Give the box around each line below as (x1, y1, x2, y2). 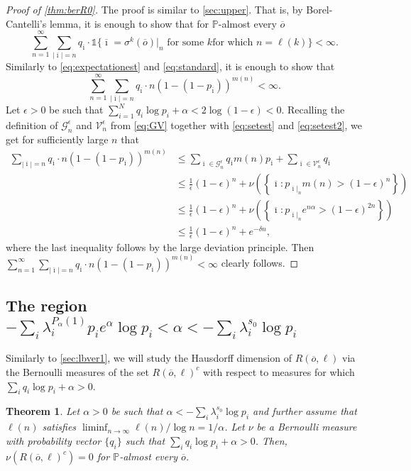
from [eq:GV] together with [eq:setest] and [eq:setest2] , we (110, 117, 363, 132)
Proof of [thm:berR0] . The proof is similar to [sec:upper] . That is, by (6, 2, 303, 16)
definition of (6, 117, 58, 132)
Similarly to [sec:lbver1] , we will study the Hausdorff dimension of (6, 350, 292, 365)
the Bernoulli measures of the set (6, 364, 149, 379)
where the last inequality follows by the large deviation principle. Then (6, 239, 314, 254)
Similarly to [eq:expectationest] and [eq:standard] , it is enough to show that (6, 59, 335, 74)
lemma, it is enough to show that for (49, 16, 209, 31)
